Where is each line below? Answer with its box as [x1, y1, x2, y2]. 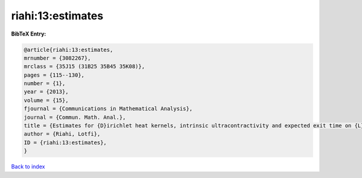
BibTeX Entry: [11, 30, 46, 37]
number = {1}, [24, 80, 66, 87]
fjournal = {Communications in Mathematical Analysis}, [24, 106, 193, 112]
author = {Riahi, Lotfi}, [24, 130, 101, 138]
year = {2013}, [24, 88, 69, 95]
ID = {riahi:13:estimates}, [24, 139, 107, 146]
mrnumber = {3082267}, [24, 54, 91, 62]
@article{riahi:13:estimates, [24, 46, 113, 53]
